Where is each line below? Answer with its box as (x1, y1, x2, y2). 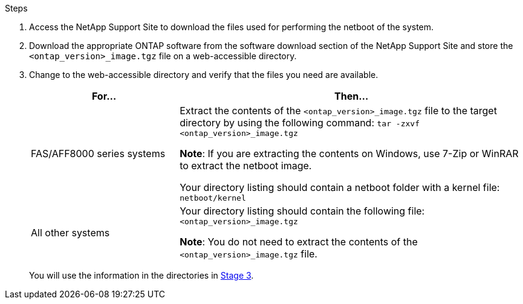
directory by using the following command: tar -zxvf (180, 117, 420, 129)
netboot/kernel (180, 193, 246, 202)
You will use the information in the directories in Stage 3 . (29, 270, 254, 280)
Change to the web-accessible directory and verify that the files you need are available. (29, 70, 378, 80)
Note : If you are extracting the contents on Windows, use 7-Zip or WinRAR (180, 147, 519, 160)
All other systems (31, 226, 110, 239)
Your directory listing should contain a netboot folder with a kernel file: (180, 181, 500, 193)
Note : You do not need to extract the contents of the (180, 236, 418, 248)
